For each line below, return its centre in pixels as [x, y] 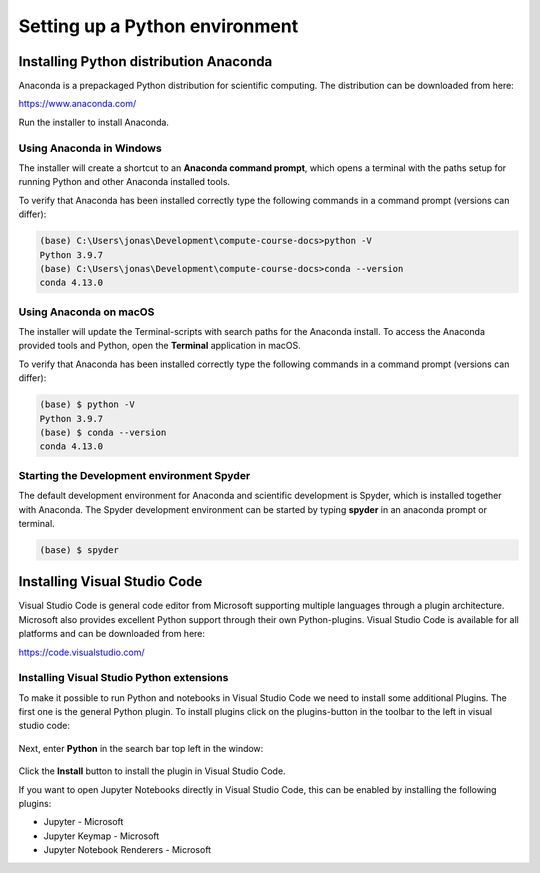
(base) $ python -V [87, 404]
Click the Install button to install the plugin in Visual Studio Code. [152, 771]
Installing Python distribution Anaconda [145, 61]
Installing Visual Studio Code [110, 581]
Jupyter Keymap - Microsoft [101, 836]
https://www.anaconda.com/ [77, 104]
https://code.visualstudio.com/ [81, 652]
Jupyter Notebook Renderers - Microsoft [127, 850]
